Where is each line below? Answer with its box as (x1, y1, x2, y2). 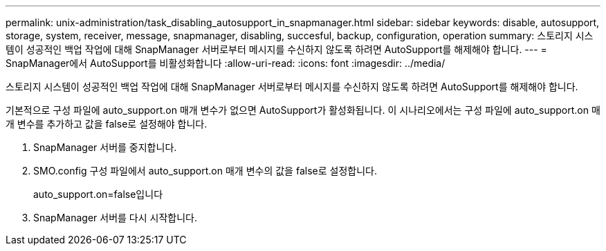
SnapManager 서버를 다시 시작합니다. (33, 212, 197, 223)
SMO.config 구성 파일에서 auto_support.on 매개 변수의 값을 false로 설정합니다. (33, 165, 377, 177)
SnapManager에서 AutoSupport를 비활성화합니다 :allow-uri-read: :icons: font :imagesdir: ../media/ (6, 57, 446, 69)
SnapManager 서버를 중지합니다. (33, 141, 177, 153)
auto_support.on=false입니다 (33, 188, 163, 200)
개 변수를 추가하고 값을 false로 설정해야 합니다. (6, 118, 208, 130)
